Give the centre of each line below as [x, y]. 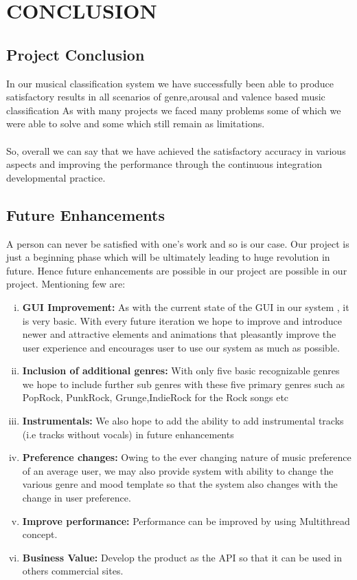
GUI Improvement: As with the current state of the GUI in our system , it [186, 307]
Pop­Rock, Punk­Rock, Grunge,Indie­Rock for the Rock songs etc [156, 397]
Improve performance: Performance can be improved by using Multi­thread [186, 520]
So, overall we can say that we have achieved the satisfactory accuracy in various [176, 150]
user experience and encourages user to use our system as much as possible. [181, 347]
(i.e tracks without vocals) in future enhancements [128, 434]
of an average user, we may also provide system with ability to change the [178, 470]
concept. [40, 534]
